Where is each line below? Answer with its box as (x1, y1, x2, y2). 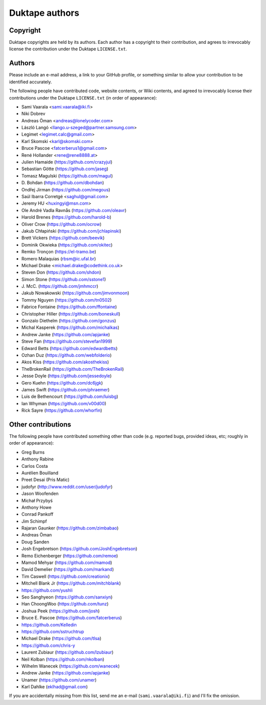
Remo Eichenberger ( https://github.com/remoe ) (21, 553, 118, 559)
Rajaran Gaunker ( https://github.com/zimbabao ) (21, 525, 119, 531)
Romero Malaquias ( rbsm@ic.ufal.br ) (21, 255, 96, 261)
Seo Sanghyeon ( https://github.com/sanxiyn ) (21, 594, 113, 600)
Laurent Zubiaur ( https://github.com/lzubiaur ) (21, 649, 114, 655)
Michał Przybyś (21, 497, 53, 503)
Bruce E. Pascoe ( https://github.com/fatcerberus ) (21, 615, 122, 621)
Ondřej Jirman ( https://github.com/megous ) (21, 186, 110, 192)
